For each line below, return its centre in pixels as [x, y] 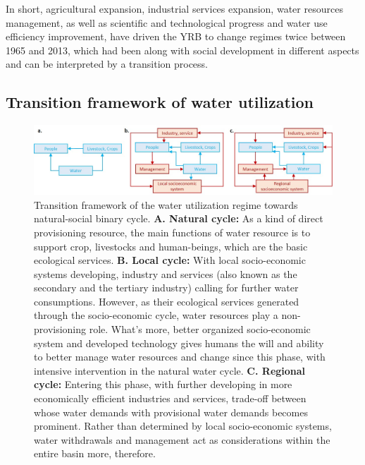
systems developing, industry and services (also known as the [166, 273]
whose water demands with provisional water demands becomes [171, 412]
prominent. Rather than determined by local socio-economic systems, [183, 426]
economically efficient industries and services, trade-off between [170, 398]
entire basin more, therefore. [95, 453]
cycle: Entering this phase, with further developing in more [163, 384]
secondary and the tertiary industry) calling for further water [166, 288]
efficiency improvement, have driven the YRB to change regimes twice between [176, 36]
